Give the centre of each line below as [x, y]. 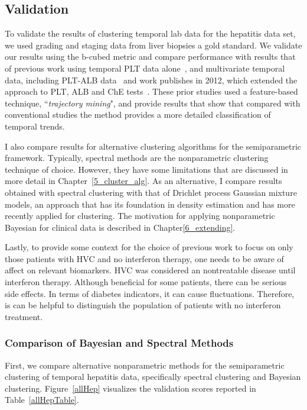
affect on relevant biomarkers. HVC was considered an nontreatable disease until [150, 270]
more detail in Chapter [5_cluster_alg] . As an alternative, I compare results [143, 181]
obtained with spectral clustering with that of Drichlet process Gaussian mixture [151, 192]
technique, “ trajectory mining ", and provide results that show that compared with [153, 103]
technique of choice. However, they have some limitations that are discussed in [146, 169]
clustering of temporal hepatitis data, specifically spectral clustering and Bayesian [153, 377]
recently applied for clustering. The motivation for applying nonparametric [140, 216]
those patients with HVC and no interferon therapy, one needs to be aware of [144, 258]
